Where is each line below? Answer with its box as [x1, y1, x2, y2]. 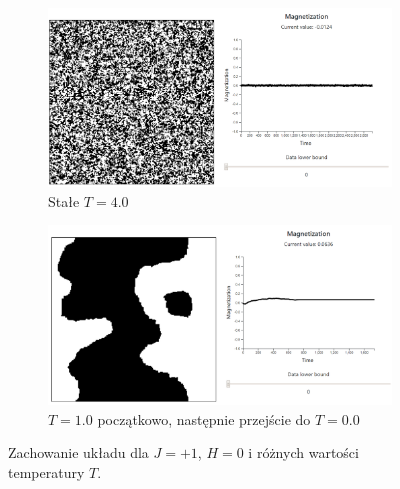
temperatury [8, 462, 85, 483]
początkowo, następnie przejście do [97, 408, 311, 429]
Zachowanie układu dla [8, 442, 149, 463]
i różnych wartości [248, 442, 359, 463]
